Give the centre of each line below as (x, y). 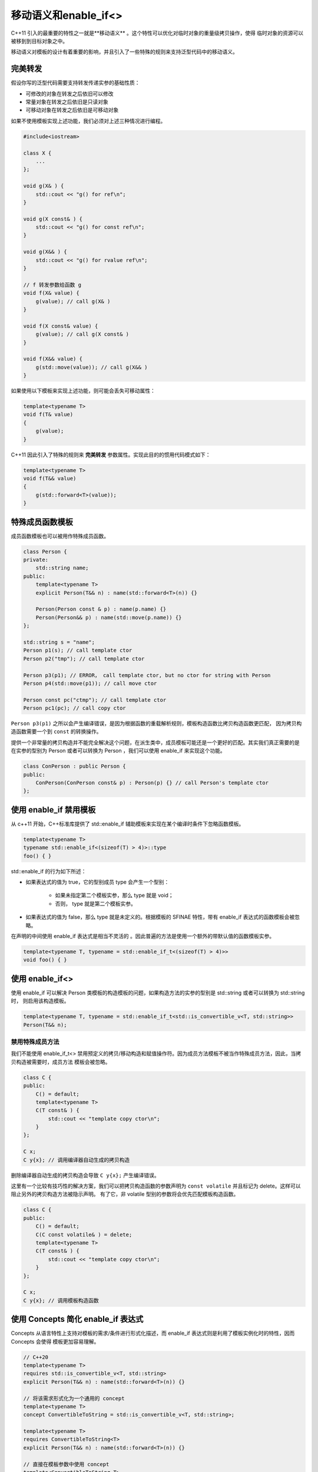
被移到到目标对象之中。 (39, 41)
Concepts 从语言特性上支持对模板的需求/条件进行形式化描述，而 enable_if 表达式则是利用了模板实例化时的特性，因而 (153, 1333)
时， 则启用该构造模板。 (40, 1001)
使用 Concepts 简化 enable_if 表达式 (77, 1319)
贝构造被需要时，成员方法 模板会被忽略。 (61, 1062)
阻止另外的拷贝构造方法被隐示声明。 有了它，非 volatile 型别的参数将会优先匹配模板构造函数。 (125, 1194)
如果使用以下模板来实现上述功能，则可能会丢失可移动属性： (83, 391)
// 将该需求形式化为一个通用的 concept (74, 1398)
